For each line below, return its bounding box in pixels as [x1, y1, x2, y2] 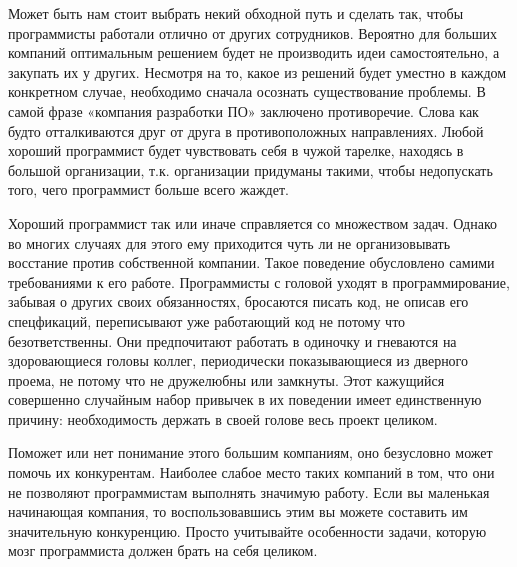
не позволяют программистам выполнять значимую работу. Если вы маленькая [8, 481, 490, 502]
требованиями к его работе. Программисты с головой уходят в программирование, [8, 271, 510, 292]
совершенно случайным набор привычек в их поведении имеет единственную [8, 389, 482, 410]
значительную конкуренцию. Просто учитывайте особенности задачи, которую [8, 520, 487, 541]
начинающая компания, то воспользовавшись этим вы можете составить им [8, 501, 468, 522]
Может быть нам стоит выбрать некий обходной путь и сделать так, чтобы [8, 3, 464, 23]
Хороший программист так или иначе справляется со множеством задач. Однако [8, 212, 498, 233]
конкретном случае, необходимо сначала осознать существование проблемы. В [8, 81, 486, 102]
